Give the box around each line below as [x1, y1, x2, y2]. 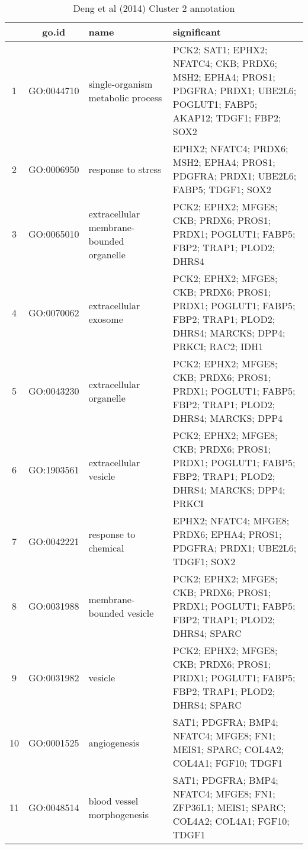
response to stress [88, 162, 162, 176]
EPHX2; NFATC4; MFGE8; [172, 514, 290, 527]
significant [172, 25, 221, 39]
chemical [88, 541, 124, 555]
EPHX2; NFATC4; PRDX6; [172, 142, 288, 155]
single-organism [88, 76, 153, 91]
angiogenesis [88, 735, 139, 749]
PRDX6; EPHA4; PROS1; [172, 527, 282, 541]
